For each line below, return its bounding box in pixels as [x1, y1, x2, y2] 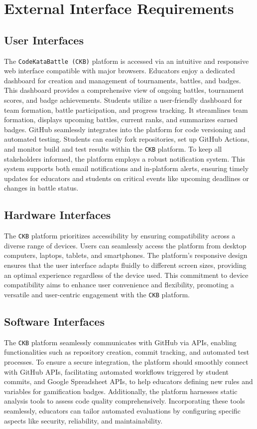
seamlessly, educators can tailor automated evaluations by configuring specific [4, 405, 241, 416]
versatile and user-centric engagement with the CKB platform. [4, 289, 190, 299]
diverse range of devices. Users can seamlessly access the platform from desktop [4, 240, 247, 250]
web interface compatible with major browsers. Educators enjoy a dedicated [4, 65, 235, 76]
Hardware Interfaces [4, 207, 111, 222]
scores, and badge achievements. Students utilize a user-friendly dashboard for [4, 95, 243, 105]
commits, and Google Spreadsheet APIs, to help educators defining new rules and [4, 376, 253, 387]
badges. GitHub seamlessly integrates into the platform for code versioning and [4, 124, 246, 134]
